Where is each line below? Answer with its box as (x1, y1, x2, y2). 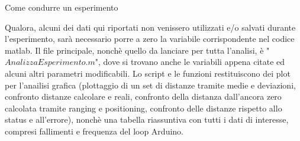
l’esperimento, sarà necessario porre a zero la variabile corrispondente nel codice (5, 32, 295, 45)
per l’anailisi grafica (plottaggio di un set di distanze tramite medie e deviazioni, (5, 78, 296, 91)
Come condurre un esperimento (5, 1, 118, 13)
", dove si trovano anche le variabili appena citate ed (95, 55, 285, 68)
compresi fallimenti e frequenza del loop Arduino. (5, 124, 183, 137)
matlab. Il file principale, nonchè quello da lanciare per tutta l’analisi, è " (5, 44, 270, 56)
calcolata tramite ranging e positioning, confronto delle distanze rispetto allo (5, 101, 282, 114)
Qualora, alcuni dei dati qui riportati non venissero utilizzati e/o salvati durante (5, 21, 296, 33)
